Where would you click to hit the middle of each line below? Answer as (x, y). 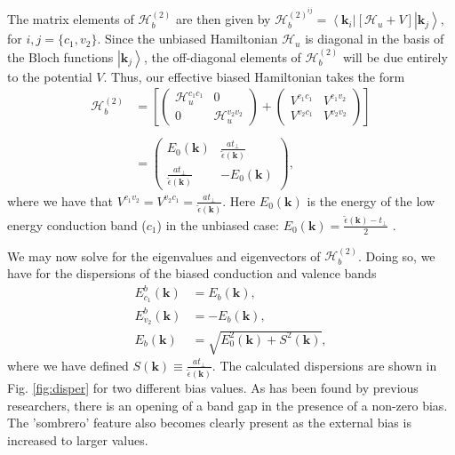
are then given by (223, 19)
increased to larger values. (78, 439)
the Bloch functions (60, 56)
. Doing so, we (397, 255)
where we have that (60, 200)
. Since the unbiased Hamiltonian (188, 39)
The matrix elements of (71, 19)
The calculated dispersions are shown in (328, 365)
